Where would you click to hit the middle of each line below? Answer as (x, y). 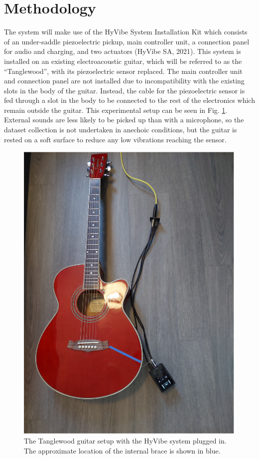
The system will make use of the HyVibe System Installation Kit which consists (126, 32)
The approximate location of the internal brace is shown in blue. (122, 450)
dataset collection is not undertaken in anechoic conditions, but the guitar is (121, 130)
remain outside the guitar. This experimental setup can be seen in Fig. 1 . (116, 110)
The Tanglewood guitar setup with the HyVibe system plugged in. (125, 441)
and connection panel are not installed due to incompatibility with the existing (124, 81)
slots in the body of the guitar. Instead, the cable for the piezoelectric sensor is (125, 90)
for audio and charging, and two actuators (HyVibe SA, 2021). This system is (123, 51)
